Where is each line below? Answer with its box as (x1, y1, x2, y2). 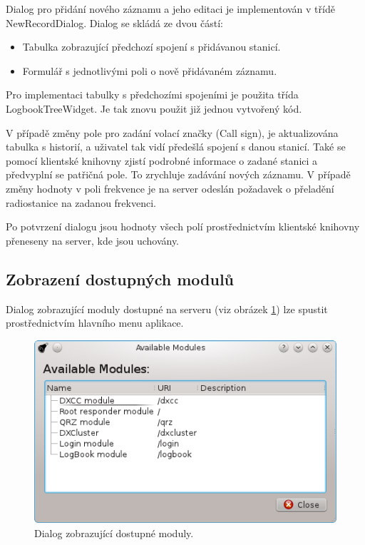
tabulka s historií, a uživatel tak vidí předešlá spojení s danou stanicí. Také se (6, 139, 346, 154)
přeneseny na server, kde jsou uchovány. (6, 233, 180, 248)
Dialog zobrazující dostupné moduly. (34, 525, 194, 540)
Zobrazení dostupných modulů (6, 268, 234, 290)
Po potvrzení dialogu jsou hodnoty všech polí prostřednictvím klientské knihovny (6, 219, 360, 234)
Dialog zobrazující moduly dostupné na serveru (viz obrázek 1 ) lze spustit (6, 301, 328, 316)
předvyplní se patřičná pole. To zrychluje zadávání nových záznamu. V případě (6, 167, 351, 182)
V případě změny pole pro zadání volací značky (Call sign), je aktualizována (6, 125, 339, 140)
